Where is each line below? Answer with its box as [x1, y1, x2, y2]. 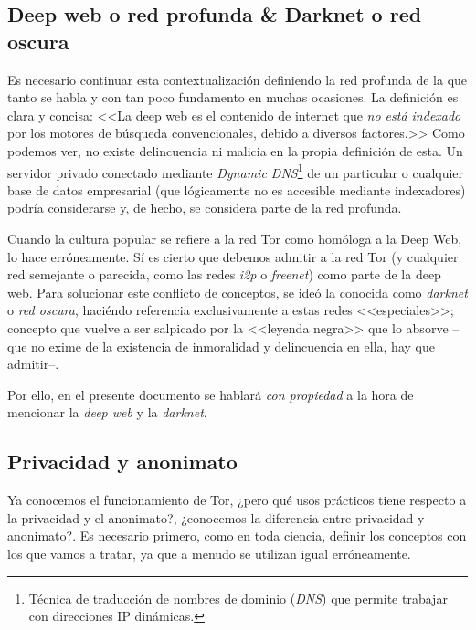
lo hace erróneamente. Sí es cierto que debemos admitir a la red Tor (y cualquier [7, 247, 459, 266]
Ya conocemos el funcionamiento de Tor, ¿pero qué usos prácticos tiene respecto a [7, 490, 467, 509]
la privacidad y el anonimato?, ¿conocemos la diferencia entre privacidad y [7, 508, 425, 527]
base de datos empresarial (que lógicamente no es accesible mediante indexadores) [7, 180, 466, 199]
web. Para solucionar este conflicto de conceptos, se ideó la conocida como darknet [7, 282, 468, 301]
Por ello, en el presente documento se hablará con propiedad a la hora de [7, 384, 414, 404]
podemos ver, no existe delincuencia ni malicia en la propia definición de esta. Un [7, 141, 463, 160]
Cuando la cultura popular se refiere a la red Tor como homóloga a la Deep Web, [7, 229, 462, 247]
